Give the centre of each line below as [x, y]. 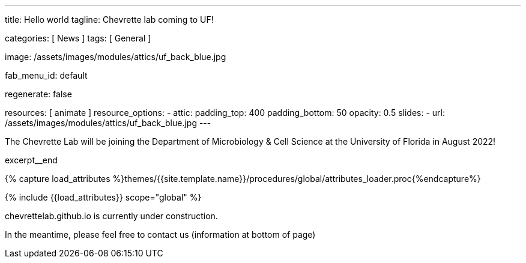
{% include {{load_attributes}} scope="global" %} [103, 197]
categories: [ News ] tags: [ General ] [78, 38]
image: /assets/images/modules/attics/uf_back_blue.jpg [116, 57]
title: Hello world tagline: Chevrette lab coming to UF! [109, 20]
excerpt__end [31, 160]
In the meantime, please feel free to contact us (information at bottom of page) [160, 234]
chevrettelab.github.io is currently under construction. [111, 216]
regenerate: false [38, 94]
